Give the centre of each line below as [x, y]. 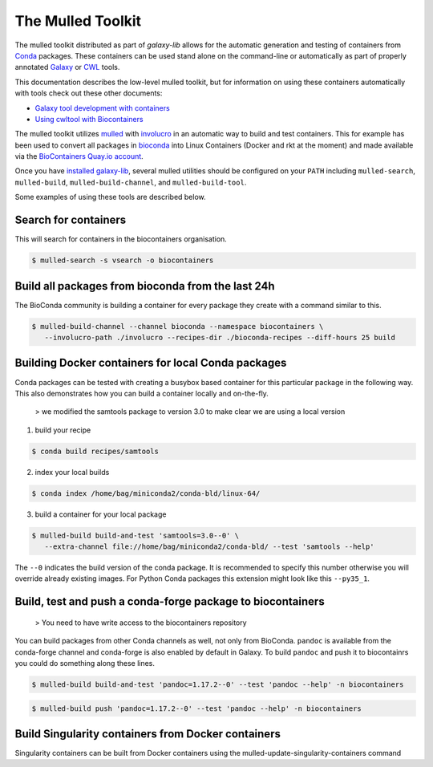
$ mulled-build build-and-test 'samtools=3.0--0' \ [136, 535]
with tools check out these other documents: [89, 93]
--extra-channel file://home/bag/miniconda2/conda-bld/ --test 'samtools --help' [209, 546]
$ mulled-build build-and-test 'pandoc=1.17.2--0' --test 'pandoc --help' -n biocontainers [218, 684]
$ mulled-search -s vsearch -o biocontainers [123, 260]
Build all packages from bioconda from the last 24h [145, 286]
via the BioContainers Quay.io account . [79, 156]
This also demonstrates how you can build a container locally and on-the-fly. [142, 393]
